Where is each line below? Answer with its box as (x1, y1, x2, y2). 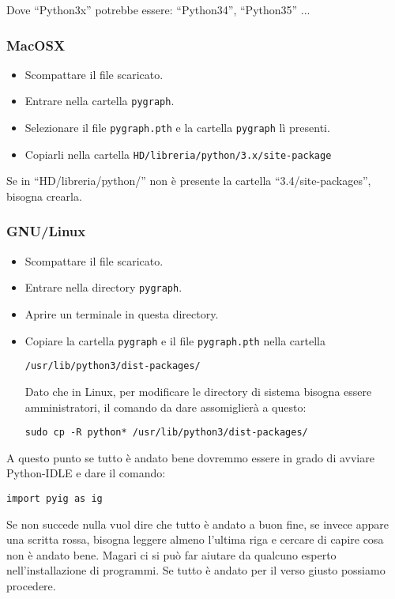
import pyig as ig (6, 492, 103, 504)
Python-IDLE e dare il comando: (6, 465, 166, 481)
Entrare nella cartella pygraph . (24, 92, 175, 109)
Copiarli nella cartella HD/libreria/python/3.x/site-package (24, 145, 332, 162)
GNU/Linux (6, 221, 86, 241)
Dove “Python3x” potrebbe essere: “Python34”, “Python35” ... (6, 2, 310, 17)
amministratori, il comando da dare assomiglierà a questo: (24, 398, 307, 415)
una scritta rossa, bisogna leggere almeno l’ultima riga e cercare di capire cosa (6, 531, 384, 548)
